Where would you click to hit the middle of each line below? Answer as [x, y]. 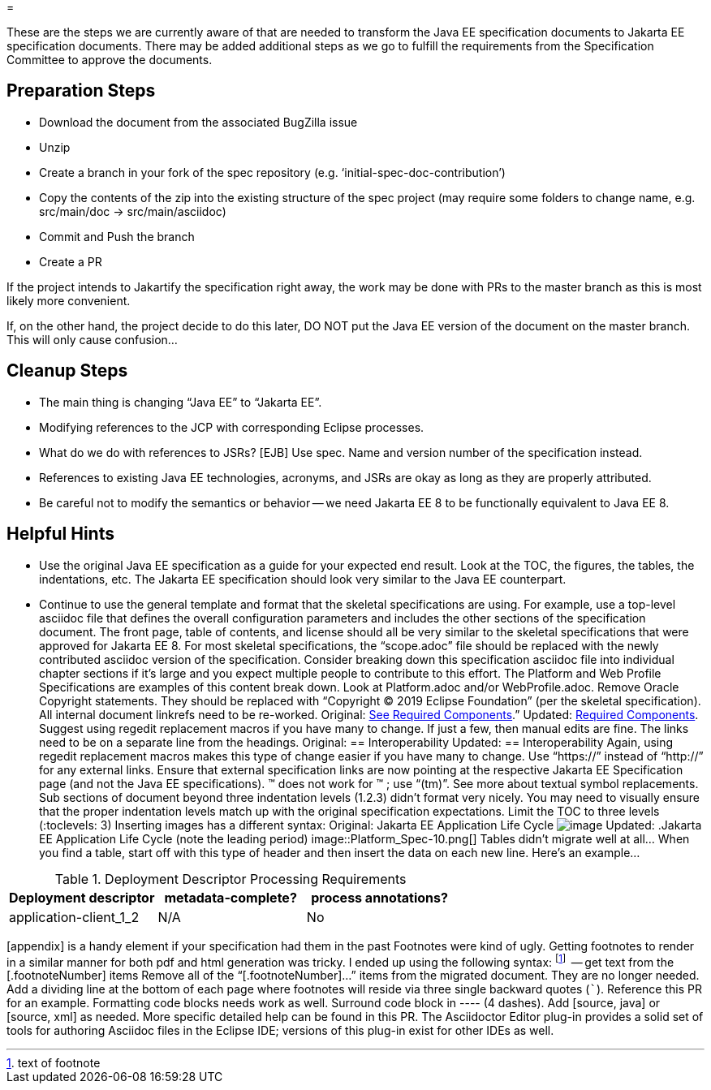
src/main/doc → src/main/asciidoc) [133, 211]
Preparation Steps [81, 91]
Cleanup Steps [67, 371]
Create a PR [71, 261]
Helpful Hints [60, 534]
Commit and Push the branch [117, 236]
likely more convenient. [69, 300]
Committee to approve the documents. [110, 60]
